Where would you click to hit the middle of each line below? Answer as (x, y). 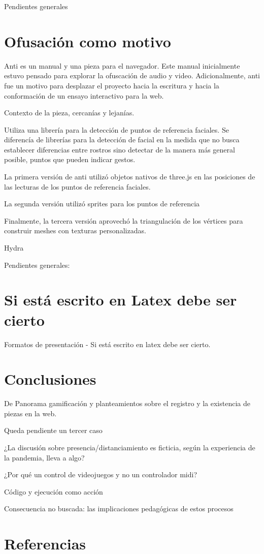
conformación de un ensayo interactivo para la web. (84, 95)
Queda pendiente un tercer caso (53, 430)
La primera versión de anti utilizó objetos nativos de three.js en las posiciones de (130, 177)
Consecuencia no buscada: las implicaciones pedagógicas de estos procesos (119, 509)
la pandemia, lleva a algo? (44, 457)
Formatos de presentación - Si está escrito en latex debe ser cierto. (107, 344)
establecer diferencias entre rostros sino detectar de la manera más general (120, 149)
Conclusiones (50, 379)
